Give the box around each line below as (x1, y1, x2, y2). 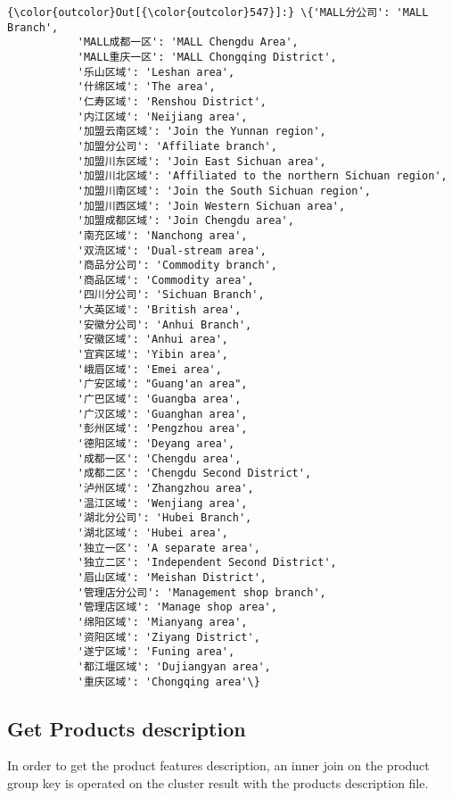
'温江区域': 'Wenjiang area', (77, 496, 248, 510)
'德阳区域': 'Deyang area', (77, 437, 235, 451)
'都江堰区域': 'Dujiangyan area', (77, 660, 271, 673)
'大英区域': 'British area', (77, 303, 242, 317)
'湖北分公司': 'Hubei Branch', (77, 511, 252, 525)
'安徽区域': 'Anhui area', (77, 333, 229, 346)
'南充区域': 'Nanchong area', (77, 229, 248, 242)
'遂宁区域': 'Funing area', (77, 645, 235, 659)
